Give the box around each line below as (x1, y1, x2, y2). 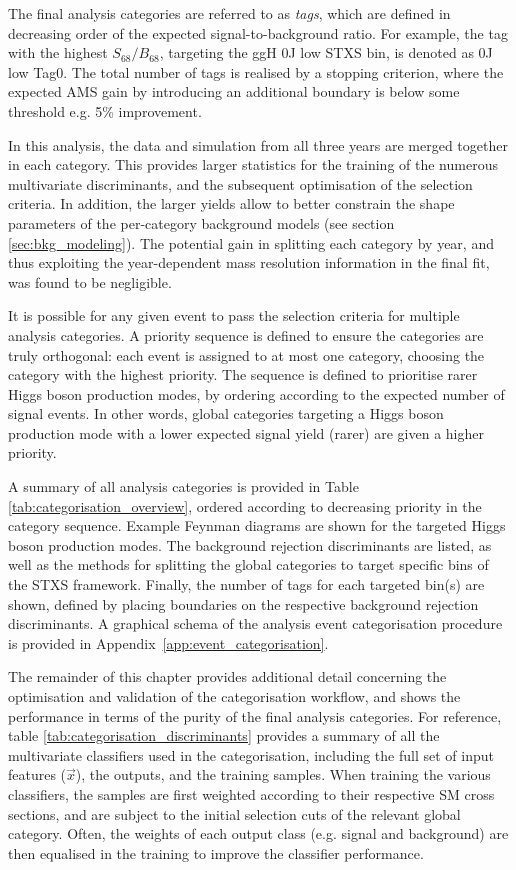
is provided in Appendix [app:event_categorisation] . (8, 632, 329, 653)
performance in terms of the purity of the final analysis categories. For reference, (8, 705, 502, 726)
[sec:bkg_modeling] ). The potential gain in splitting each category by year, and (8, 232, 494, 253)
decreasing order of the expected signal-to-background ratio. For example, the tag (8, 22, 508, 43)
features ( (8, 764, 67, 785)
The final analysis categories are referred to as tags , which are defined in (8, 3, 451, 23)
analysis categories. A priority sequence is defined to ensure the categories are (8, 324, 484, 345)
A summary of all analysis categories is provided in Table (8, 476, 359, 497)
